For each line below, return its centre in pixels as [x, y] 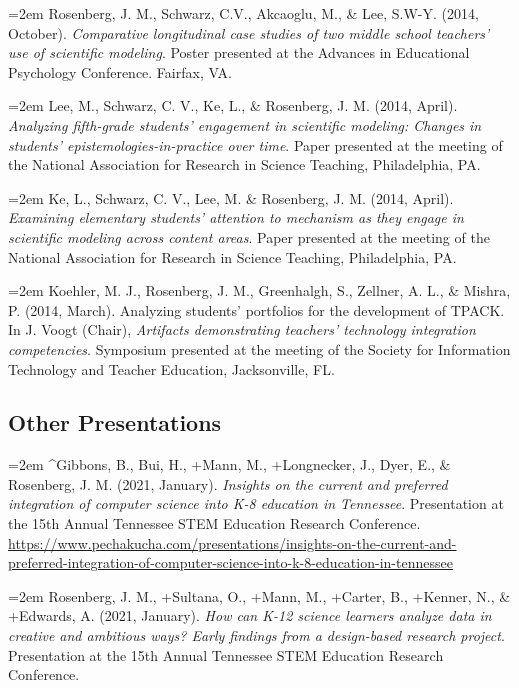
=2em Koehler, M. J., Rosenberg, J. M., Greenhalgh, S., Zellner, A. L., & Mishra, [259, 290]
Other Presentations [115, 422]
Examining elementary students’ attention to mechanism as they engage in [236, 217]
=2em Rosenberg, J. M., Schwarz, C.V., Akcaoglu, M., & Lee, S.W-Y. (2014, [243, 13]
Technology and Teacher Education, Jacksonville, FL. [171, 368]
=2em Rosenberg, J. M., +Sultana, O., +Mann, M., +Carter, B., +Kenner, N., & [259, 595]
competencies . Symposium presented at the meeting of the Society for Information [259, 348]
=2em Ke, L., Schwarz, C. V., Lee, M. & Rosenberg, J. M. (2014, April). [231, 197]
